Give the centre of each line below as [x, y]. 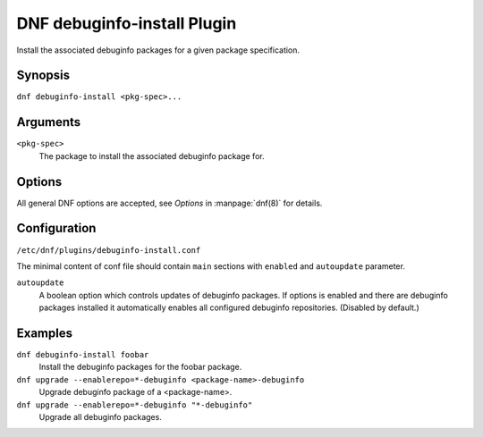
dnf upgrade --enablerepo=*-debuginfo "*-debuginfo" [135, 405]
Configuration [56, 228]
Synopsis [43, 76]
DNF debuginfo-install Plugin [127, 23]
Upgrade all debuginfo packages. [101, 416]
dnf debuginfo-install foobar [83, 355]
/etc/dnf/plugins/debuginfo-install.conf [109, 250]
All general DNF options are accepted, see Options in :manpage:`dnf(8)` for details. [169, 203]
